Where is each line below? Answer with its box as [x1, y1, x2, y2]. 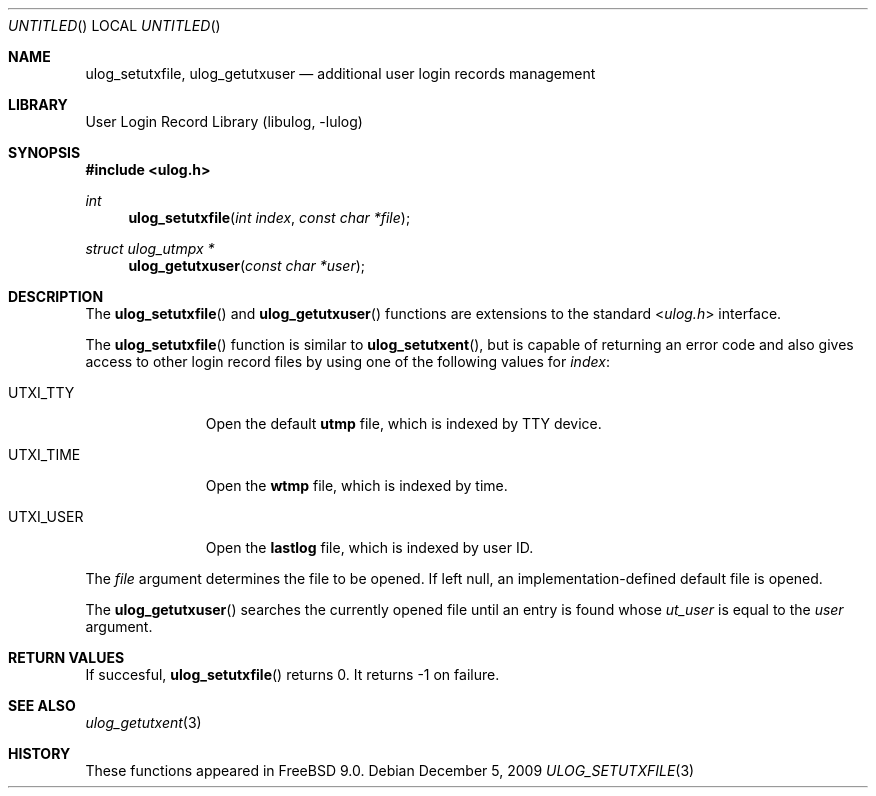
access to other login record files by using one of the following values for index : [85, 353, 610, 370]
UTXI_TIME [8, 446, 81, 463]
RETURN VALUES [8, 649, 125, 666]
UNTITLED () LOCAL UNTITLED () [8, 17, 221, 34]
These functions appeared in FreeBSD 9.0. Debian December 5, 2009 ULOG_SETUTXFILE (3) [85, 762, 695, 779]
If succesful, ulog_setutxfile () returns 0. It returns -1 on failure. [85, 666, 500, 683]
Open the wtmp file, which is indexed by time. [205, 477, 508, 494]
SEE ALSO [8, 697, 76, 714]
